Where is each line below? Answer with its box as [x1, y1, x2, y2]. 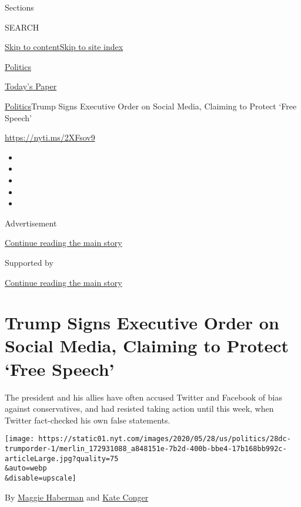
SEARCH [5, 21, 39, 33]
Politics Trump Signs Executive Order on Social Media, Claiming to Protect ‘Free [5, 99, 297, 112]
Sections [5, 1, 34, 13]
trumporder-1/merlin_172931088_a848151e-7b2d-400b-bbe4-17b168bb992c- [5, 445, 287, 453]
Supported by [5, 256, 53, 268]
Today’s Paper [5, 80, 57, 92]
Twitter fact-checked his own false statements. [5, 413, 170, 426]
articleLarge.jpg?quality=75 [5, 454, 119, 463]
